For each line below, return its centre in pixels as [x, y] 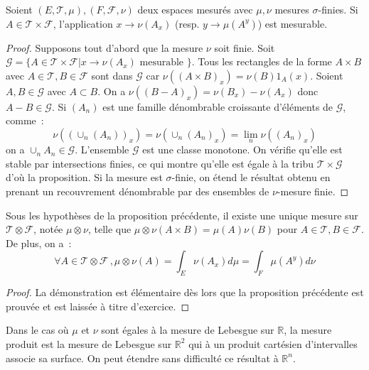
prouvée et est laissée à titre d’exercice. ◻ [98, 306]
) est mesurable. [293, 23]
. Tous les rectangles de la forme [262, 61]
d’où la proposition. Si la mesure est [84, 177]
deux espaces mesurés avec [195, 9]
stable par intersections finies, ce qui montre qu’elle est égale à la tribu [160, 163]
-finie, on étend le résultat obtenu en [251, 177]
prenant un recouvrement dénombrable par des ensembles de [138, 191]
